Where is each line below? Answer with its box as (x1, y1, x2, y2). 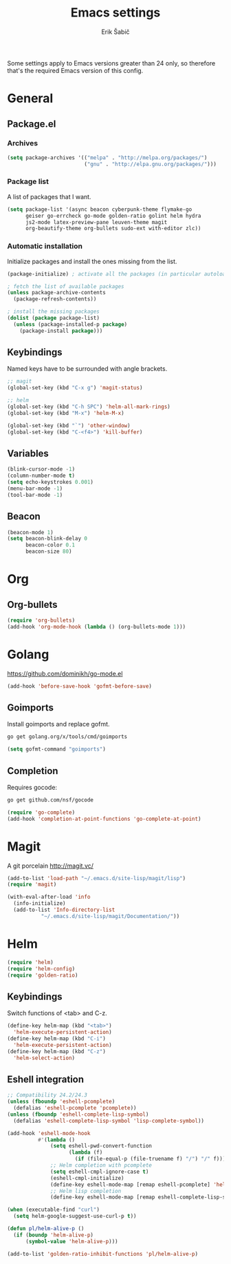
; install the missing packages (7, 308, 100, 315)
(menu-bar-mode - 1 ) (7, 485, 63, 492)
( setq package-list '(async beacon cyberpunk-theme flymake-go (7, 205, 192, 213)
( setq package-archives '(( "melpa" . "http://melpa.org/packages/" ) (7, 154, 208, 161)
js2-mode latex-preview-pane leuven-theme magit (25, 218, 168, 225)
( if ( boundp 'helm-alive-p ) (13, 1232, 94, 1238)
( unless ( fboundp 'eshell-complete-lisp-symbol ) (7, 1111, 149, 1118)
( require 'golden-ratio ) (7, 972, 78, 979)
